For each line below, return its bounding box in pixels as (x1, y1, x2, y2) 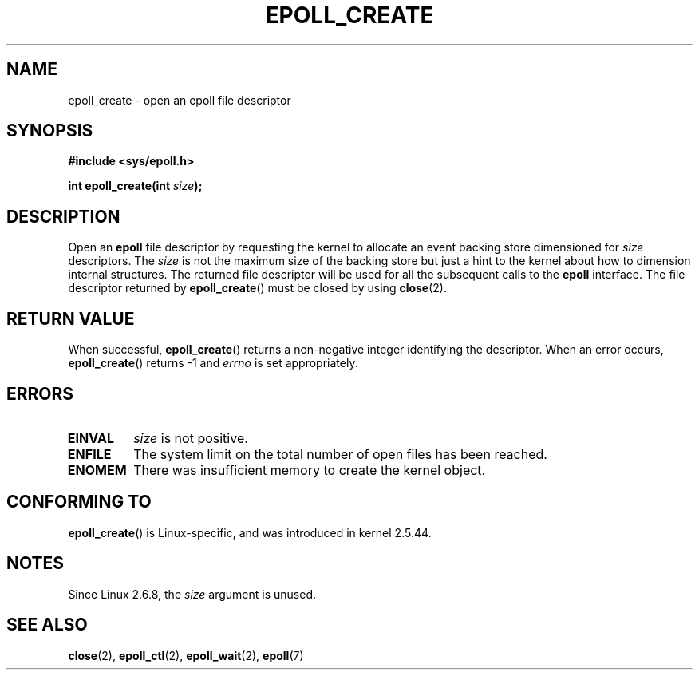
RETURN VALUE (6, 308, 135, 329)
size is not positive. (133, 429, 248, 446)
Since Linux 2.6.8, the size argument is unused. (68, 587, 316, 601)
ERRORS (6, 383, 74, 404)
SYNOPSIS (6, 121, 93, 141)
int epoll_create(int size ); (68, 179, 203, 193)
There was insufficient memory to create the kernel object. (133, 461, 486, 478)
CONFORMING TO (6, 492, 152, 512)
